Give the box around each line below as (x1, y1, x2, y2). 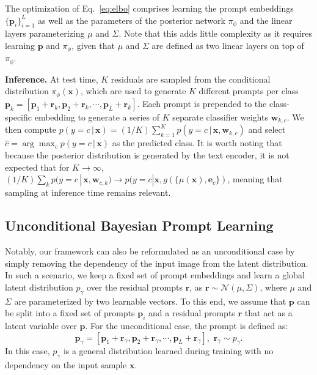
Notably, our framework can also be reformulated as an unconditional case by (5, 244, 295, 257)
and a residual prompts (148, 306, 235, 319)
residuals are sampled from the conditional (111, 72, 271, 85)
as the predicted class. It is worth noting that (112, 136, 282, 149)
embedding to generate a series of (34, 110, 160, 123)
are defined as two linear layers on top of (151, 39, 304, 51)
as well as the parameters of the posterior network (38, 13, 225, 26)
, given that (71, 39, 115, 51)
